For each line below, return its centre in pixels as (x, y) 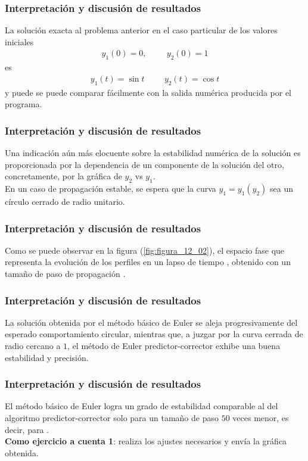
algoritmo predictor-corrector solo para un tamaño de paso (112, 418)
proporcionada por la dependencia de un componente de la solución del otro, (144, 164)
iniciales (19, 41)
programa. (24, 104)
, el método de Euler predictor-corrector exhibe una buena (174, 346)
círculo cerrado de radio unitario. (65, 202)
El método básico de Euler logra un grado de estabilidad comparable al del (141, 406)
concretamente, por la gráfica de (63, 176)
